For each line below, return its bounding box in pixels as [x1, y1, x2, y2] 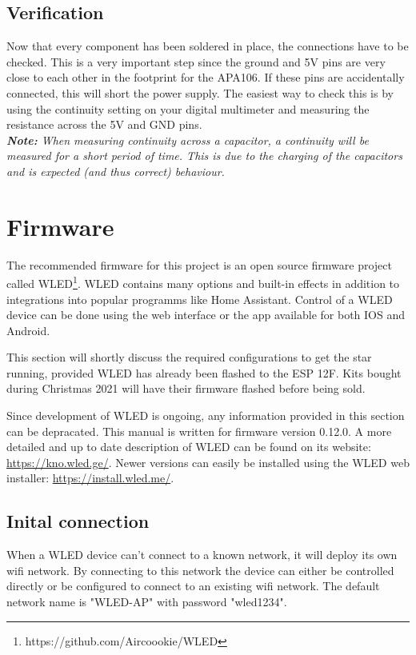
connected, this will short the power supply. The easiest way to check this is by [6, 84, 394, 101]
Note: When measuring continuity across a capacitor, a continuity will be [6, 131, 369, 148]
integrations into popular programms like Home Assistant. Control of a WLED [6, 290, 393, 307]
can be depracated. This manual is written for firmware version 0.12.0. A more [6, 422, 392, 439]
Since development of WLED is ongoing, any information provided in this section [6, 407, 405, 424]
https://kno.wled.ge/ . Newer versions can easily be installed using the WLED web [6, 453, 410, 470]
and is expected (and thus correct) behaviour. [6, 162, 225, 179]
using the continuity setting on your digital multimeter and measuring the [6, 100, 370, 117]
